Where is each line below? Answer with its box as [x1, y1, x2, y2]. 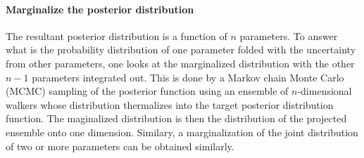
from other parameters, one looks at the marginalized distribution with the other [6, 55, 355, 70]
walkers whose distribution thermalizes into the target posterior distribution [6, 97, 334, 112]
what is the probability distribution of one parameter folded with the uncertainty [6, 42, 356, 57]
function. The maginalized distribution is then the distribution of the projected [6, 111, 347, 126]
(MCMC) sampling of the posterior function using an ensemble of [6, 84, 289, 98]
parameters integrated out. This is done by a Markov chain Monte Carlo [32, 70, 344, 84]
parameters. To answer [239, 28, 338, 43]
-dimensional [297, 84, 352, 98]
